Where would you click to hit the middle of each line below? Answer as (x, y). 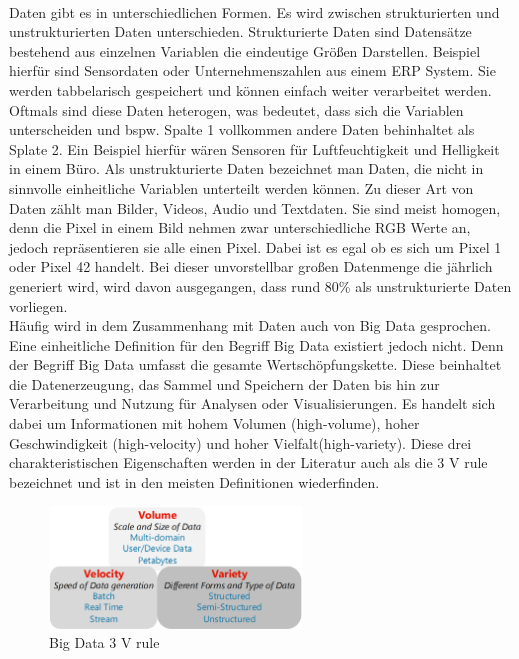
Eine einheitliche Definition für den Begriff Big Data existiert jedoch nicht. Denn (256, 344)
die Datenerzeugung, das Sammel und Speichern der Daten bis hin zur (224, 383)
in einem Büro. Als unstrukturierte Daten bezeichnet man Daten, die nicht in (246, 168)
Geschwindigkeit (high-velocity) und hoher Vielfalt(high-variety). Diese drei (240, 442)
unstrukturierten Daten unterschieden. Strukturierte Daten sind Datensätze (240, 31)
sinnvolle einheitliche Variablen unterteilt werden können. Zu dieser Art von (241, 187)
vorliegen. (38, 305)
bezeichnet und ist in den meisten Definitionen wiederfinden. (194, 481)
